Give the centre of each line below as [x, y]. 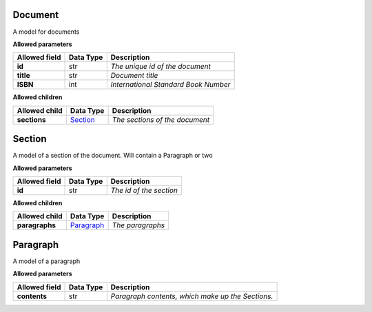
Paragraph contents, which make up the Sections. [192, 296]
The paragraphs [138, 225]
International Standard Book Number [170, 85]
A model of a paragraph [46, 261]
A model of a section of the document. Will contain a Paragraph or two [113, 156]
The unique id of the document [161, 67]
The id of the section [144, 190]
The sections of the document [161, 119]
